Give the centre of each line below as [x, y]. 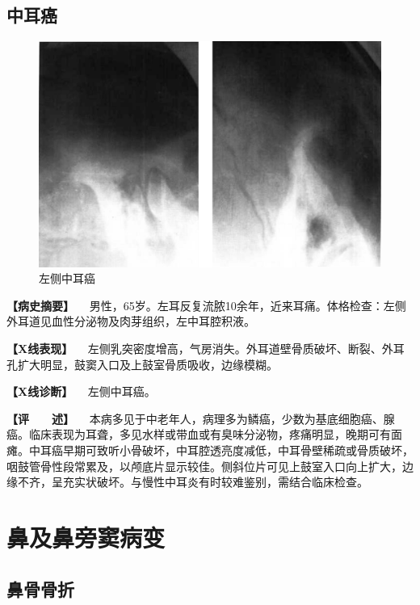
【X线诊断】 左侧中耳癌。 [81, 391]
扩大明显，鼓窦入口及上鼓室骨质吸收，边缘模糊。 [147, 364]
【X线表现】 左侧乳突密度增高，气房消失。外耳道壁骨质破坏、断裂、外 [200, 349]
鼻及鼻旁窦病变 [86, 537]
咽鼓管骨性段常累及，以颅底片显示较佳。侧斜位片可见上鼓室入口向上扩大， [204, 466]
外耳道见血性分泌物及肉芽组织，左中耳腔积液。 [131, 321]
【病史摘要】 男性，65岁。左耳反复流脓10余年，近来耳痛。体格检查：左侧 [206, 305]
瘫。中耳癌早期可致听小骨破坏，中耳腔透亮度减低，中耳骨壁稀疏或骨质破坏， [210, 450]
